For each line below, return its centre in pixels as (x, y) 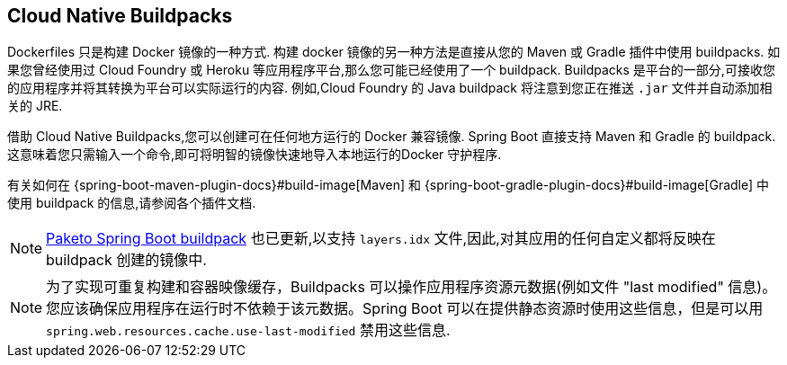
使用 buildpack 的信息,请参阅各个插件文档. (132, 203)
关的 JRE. (35, 106)
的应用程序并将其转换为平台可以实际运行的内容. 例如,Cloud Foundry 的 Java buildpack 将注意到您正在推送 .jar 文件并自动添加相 (390, 88)
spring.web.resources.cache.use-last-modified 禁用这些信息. (248, 330)
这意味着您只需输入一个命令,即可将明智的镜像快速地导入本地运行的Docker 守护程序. (255, 155)
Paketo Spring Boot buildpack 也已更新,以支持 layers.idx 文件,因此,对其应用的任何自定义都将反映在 (381, 239)
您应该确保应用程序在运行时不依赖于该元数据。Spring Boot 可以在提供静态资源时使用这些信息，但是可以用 (405, 309)
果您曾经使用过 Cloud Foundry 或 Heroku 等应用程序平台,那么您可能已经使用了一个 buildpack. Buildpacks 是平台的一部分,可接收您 (391, 70)
